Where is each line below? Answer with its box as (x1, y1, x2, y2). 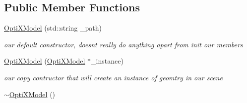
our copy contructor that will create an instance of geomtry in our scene (4, 72, 223, 82)
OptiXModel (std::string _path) (4, 23, 102, 33)
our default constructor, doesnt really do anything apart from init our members (4, 39, 243, 49)
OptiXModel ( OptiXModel (4, 56, 85, 66)
